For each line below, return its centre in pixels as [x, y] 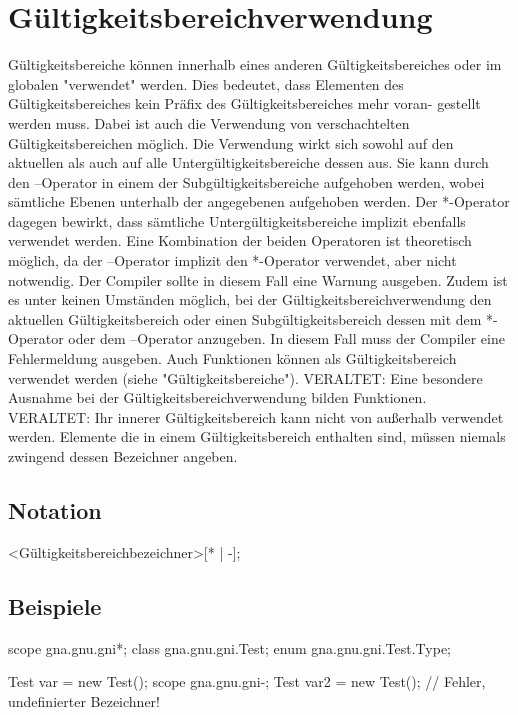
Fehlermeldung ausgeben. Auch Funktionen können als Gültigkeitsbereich [232, 358]
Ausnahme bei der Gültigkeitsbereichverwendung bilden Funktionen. [217, 397]
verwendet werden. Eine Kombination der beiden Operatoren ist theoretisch [240, 240]
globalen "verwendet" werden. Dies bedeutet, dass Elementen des [206, 83]
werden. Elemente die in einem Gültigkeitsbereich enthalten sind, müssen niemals [257, 436]
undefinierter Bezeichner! [84, 700]
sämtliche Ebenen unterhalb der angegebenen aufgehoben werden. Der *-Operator [259, 201]
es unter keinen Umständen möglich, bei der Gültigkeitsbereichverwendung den [250, 299]
